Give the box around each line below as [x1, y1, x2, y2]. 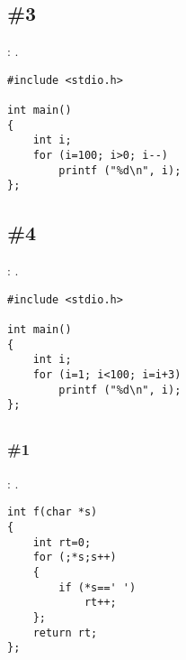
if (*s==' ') [58, 581, 137, 594]
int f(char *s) [7, 506, 98, 519]
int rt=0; [32, 535, 92, 549]
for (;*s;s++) [32, 551, 117, 564]
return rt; [32, 626, 98, 639]
